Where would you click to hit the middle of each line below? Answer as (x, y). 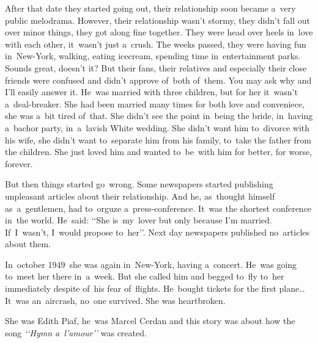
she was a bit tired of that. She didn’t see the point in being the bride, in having (159, 116)
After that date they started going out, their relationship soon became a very (150, 8)
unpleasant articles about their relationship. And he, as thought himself (140, 196)
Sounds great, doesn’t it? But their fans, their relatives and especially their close (156, 67)
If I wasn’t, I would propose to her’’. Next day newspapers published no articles (157, 232)
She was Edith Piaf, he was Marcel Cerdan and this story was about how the (150, 321)
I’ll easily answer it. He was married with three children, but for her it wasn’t (151, 92)
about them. (28, 244)
